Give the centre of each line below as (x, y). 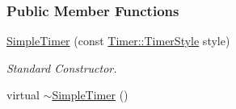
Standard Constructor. (62, 67)
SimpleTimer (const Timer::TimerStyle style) (118, 41)
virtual (23, 95)
